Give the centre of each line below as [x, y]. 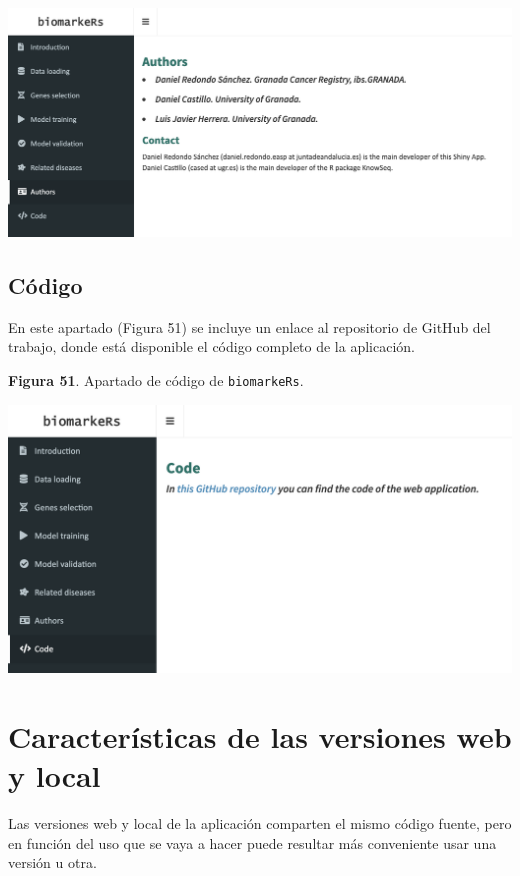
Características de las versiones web [260, 736]
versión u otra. [52, 862]
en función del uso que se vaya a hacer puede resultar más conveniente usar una [252, 842]
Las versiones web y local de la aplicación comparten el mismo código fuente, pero [260, 823]
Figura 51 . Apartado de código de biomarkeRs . [156, 379]
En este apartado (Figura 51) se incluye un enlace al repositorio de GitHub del [249, 326]
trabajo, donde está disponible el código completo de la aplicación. [211, 346]
